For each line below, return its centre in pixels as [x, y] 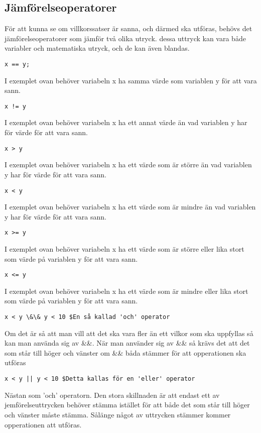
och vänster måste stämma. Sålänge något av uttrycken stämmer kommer [118, 414]
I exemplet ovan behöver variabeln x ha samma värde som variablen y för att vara [131, 80]
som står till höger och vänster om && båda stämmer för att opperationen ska [125, 352]
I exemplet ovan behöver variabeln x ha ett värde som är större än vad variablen [128, 165]
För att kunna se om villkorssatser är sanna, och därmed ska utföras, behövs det [128, 28]
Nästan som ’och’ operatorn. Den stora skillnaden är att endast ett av [112, 395]
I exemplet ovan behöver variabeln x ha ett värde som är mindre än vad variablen [130, 207]
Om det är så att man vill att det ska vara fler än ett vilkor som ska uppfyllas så [129, 333]
